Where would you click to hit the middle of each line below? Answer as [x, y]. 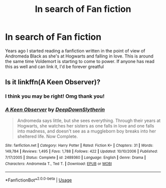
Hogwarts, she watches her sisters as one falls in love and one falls [86, 125]
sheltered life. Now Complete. [47, 136]
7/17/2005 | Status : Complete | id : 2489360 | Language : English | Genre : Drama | [76, 157]
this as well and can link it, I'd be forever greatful [55, 66]
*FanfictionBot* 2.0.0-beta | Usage [39, 180]
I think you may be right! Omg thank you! [55, 96]
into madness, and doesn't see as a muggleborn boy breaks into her [87, 131]
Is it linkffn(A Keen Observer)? [53, 82]
